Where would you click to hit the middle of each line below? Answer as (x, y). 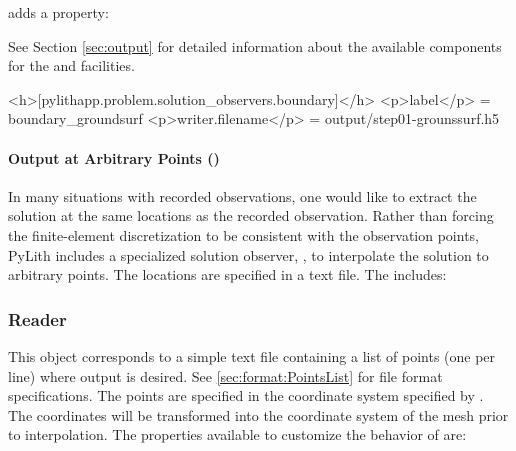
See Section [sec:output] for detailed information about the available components (255, 45)
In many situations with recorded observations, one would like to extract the (242, 195)
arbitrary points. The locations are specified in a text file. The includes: (227, 274)
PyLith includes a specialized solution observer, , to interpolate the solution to (248, 254)
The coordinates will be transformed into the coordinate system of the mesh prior (258, 414)
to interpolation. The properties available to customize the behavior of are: (237, 434)
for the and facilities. (71, 65)
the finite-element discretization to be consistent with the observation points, (244, 234)
